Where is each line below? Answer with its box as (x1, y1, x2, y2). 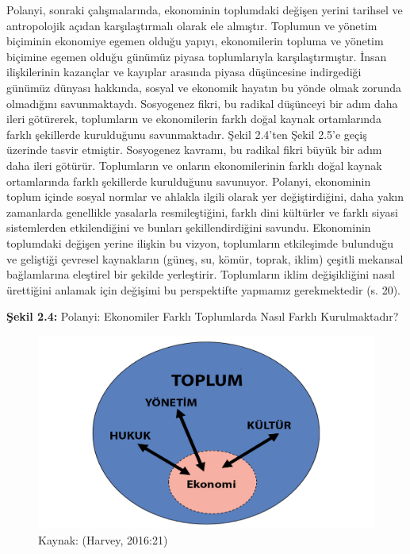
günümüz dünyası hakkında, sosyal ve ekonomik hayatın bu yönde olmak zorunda (6, 79, 402, 95)
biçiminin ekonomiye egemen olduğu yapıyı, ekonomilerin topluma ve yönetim (6, 33, 384, 49)
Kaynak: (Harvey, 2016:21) (38, 531, 168, 548)
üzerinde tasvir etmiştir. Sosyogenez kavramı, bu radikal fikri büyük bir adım (6, 141, 382, 158)
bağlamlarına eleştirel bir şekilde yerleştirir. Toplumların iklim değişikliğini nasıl (6, 266, 395, 283)
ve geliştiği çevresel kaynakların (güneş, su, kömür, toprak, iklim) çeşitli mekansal (6, 250, 404, 267)
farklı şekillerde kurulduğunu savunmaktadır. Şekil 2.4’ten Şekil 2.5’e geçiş (6, 125, 367, 142)
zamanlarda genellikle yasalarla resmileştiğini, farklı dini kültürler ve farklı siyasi (6, 203, 398, 220)
